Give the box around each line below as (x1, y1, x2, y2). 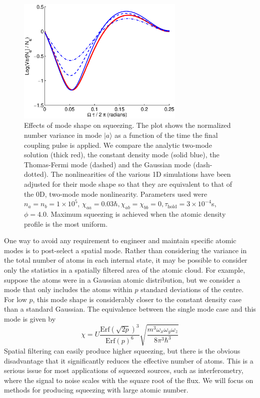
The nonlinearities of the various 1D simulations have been (50, 169, 231, 179)
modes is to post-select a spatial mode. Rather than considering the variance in (4, 245, 247, 255)
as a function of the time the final (114, 130, 218, 140)
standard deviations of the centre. (140, 284, 244, 295)
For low (4, 294, 27, 304)
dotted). (24, 169, 49, 179)
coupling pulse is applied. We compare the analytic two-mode (24, 139, 212, 150)
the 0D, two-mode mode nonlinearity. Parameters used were (24, 188, 207, 199)
